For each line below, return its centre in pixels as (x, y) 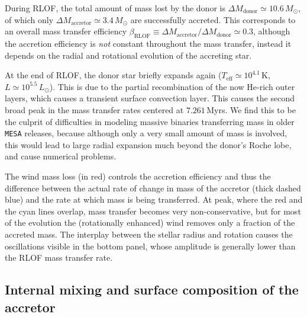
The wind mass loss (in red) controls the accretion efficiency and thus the (138, 176)
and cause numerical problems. (61, 156)
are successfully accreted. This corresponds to (213, 19)
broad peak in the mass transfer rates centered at (94, 109)
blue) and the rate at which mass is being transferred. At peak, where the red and (154, 199)
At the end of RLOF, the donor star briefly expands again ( (113, 75)
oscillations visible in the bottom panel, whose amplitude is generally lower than (150, 246)
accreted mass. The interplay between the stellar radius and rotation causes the (149, 234)
